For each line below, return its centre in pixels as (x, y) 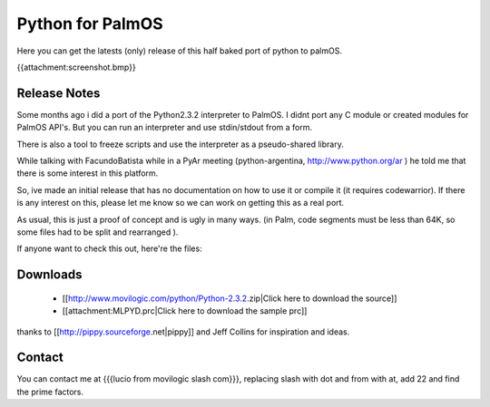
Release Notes (59, 93)
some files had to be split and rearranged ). (98, 232)
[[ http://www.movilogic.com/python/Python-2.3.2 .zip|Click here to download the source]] (230, 298)
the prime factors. (50, 392)
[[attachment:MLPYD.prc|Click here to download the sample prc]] (185, 311)
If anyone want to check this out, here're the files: (110, 248)
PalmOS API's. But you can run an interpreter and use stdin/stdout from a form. (165, 128)
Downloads (49, 275)
